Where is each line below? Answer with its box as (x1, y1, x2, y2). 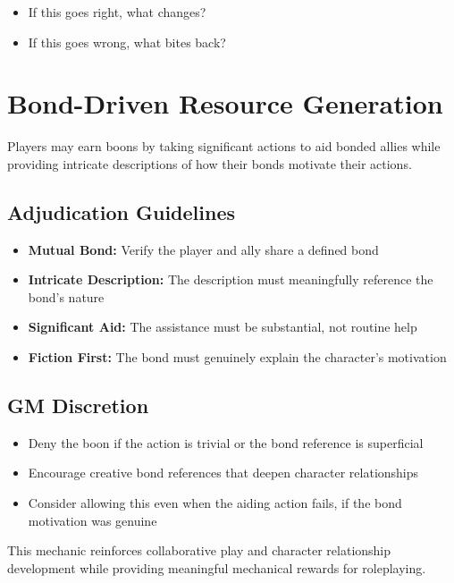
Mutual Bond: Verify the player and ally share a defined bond (28, 240, 379, 258)
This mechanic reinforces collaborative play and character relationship (7, 541, 391, 560)
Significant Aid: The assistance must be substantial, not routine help (28, 317, 417, 336)
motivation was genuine (28, 511, 157, 529)
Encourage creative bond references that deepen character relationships (28, 463, 419, 482)
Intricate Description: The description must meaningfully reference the (28, 270, 433, 289)
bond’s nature (28, 287, 105, 306)
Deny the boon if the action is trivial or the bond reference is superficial (28, 433, 424, 452)
